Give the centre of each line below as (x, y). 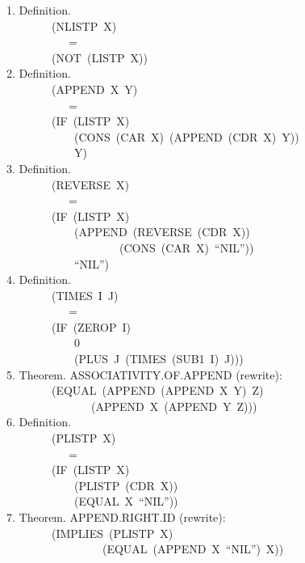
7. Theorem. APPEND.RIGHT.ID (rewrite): (116, 517)
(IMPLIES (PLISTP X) (112, 533)
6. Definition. (39, 422)
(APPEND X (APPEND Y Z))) (174, 406)
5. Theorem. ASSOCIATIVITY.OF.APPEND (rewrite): (144, 374)
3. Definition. (39, 168)
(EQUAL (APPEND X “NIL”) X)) (193, 549)
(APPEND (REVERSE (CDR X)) (162, 232)
